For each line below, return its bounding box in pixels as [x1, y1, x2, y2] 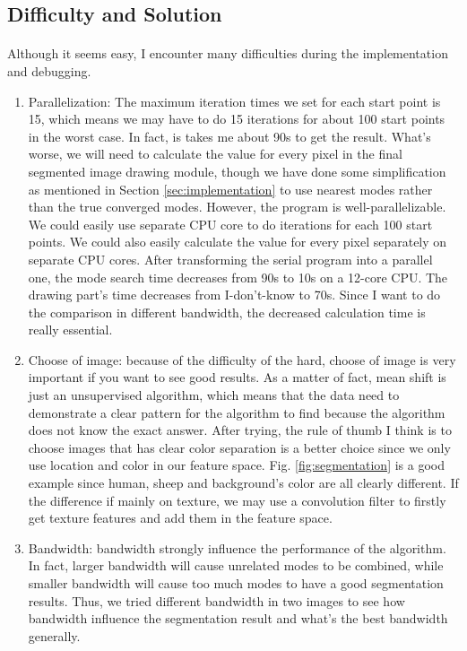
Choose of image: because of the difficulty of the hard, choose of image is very [28, 350, 456, 369]
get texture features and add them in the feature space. [28, 508, 333, 527]
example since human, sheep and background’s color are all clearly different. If [28, 473, 459, 492]
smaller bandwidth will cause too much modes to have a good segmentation [28, 574, 444, 592]
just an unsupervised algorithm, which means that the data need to [28, 386, 400, 404]
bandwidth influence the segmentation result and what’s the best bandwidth [28, 609, 448, 628]
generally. [28, 626, 81, 645]
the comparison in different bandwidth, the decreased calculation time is [28, 302, 426, 321]
